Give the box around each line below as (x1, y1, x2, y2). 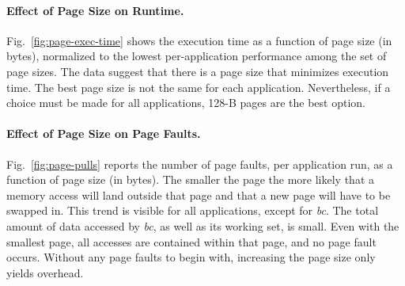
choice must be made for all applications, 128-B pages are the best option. (6, 94, 365, 111)
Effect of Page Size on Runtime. (6, 2, 184, 18)
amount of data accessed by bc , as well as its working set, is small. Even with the (6, 217, 399, 234)
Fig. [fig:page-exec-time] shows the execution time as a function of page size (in (6, 32, 392, 48)
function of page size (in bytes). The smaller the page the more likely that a (6, 171, 374, 188)
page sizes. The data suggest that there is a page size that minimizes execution (6, 63, 389, 79)
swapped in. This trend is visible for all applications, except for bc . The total (6, 202, 379, 219)
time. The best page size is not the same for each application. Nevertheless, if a (6, 78, 391, 95)
